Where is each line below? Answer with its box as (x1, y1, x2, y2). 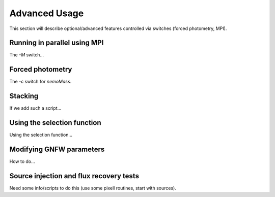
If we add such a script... (9, 105, 62, 111)
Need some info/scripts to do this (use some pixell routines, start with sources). (9, 185, 177, 191)
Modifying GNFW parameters (9, 145, 105, 153)
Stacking (9, 92, 39, 101)
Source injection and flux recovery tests (9, 172, 140, 180)
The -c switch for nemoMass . (9, 79, 72, 85)
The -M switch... (9, 52, 44, 58)
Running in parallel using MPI (9, 39, 104, 47)
